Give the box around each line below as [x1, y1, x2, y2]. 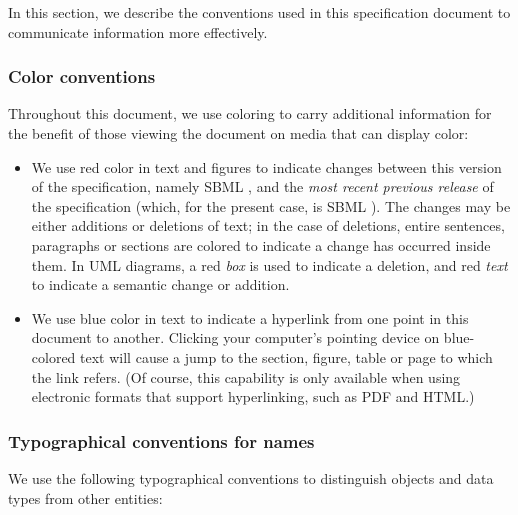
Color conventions [8, 64, 156, 89]
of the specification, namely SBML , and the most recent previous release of [31, 176, 494, 197]
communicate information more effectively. [8, 21, 268, 42]
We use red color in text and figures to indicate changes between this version [31, 156, 502, 177]
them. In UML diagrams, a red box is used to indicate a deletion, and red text [31, 254, 508, 275]
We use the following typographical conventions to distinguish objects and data [8, 467, 494, 488]
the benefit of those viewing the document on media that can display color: [8, 123, 469, 143]
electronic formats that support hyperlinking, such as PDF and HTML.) [31, 386, 475, 407]
